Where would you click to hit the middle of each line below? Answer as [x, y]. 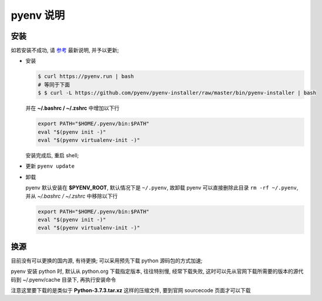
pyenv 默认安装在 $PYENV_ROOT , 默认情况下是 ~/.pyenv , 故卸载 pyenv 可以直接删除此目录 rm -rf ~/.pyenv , [162, 188]
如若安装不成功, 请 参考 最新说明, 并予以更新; [65, 50]
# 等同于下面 [54, 84]
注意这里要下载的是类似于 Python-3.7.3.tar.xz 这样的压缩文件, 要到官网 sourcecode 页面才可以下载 [131, 290]
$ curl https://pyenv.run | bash [86, 77]
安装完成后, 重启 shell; [52, 155]
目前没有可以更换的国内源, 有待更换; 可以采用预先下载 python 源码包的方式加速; [107, 261]
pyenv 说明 [38, 15]
